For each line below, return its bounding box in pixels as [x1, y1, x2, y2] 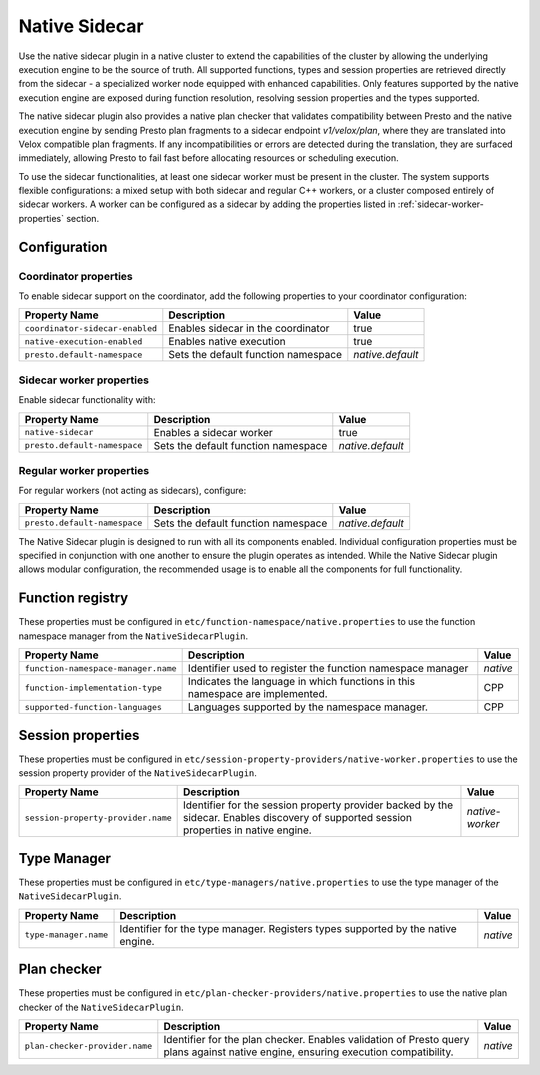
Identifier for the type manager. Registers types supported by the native [119, 921, 457, 935]
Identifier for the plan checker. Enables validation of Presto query [163, 1033, 470, 1047]
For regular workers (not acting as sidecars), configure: [18, 485, 247, 497]
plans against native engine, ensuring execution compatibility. [163, 1045, 454, 1059]
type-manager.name [24, 930, 109, 940]
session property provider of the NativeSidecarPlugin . [18, 767, 257, 779]
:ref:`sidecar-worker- [397, 198, 485, 210]
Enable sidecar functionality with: [18, 394, 156, 406]
